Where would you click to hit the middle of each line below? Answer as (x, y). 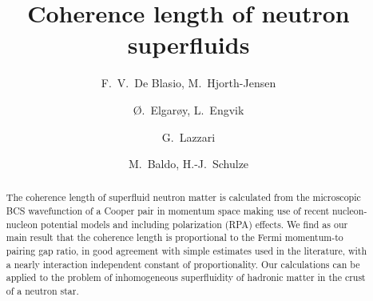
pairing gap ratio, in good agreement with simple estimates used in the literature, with (186, 251)
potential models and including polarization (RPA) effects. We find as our (194, 224)
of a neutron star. (42, 291)
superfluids (188, 44)
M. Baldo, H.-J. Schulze (188, 164)
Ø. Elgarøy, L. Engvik (188, 109)
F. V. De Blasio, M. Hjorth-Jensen (188, 83)
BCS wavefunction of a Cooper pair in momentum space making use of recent (168, 211)
